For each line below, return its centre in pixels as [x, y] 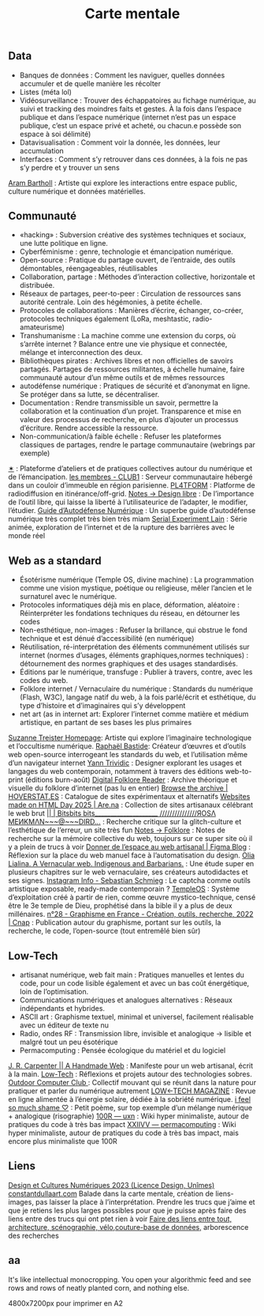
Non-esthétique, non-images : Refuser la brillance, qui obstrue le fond [133, 630]
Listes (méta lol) [46, 92]
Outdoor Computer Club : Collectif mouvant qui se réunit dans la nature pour [132, 1083]
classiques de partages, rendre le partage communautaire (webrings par [138, 445]
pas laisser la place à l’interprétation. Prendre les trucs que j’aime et [145, 1201]
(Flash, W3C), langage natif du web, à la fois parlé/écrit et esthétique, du [138, 697]
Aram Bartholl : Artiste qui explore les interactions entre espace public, [123, 183]
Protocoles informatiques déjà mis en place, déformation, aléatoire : [130, 605]
